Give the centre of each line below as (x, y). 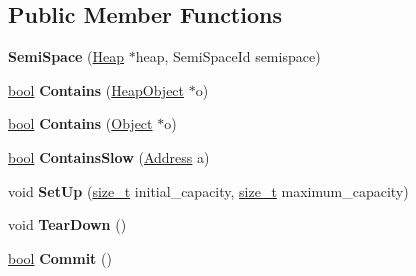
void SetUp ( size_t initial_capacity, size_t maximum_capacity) (208, 190)
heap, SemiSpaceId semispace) (228, 56)
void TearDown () (67, 224)
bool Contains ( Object (80, 123)
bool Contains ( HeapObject (96, 89)
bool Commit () (60, 257)
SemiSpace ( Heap (66, 56)
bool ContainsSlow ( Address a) (109, 156)
